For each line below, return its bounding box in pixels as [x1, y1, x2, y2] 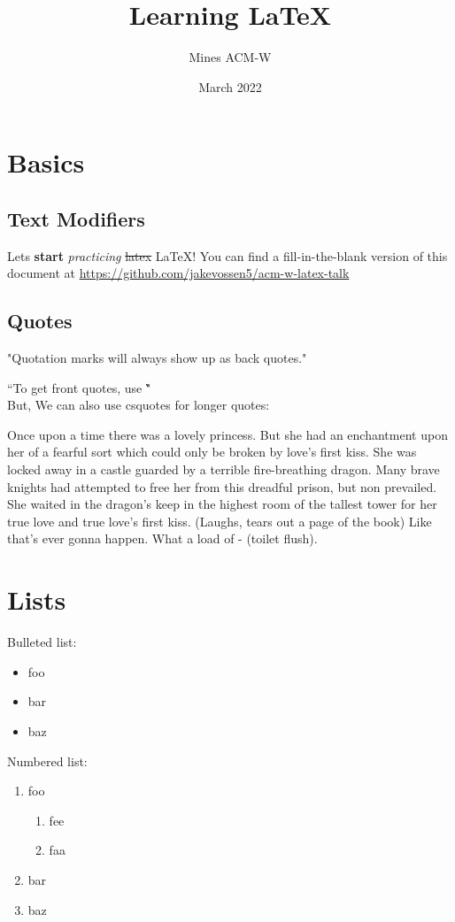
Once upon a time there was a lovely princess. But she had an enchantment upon [7, 425, 448, 443]
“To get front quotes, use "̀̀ [7, 378, 151, 396]
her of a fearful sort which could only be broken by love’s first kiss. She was [7, 442, 417, 461]
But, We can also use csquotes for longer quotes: [7, 396, 270, 414]
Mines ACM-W [189, 48, 272, 66]
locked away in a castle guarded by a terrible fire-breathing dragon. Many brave [7, 460, 440, 479]
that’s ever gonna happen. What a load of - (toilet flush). [7, 529, 318, 548]
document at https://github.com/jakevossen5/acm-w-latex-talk [7, 264, 350, 282]
